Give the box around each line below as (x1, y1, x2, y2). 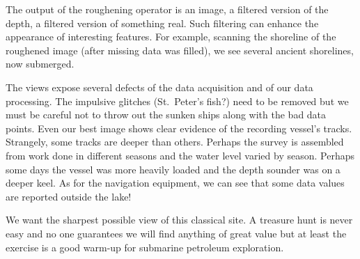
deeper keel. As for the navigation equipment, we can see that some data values (6, 175, 345, 190)
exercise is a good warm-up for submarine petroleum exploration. (6, 240, 284, 254)
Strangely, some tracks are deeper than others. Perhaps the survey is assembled (6, 134, 344, 149)
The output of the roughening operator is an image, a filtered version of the (6, 2, 329, 16)
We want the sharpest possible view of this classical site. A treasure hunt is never (6, 212, 353, 227)
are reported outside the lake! (6, 189, 132, 203)
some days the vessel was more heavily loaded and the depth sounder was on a (6, 162, 341, 176)
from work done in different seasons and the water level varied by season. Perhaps (6, 148, 354, 162)
